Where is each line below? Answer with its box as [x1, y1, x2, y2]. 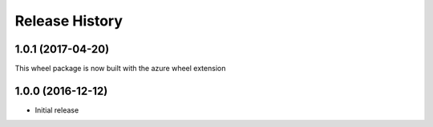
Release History [14, 12, 123, 30]
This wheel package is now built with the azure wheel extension [14, 64, 226, 73]
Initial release [34, 105, 79, 115]
